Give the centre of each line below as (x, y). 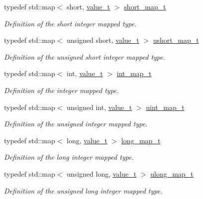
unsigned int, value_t (100, 107)
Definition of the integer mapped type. (61, 90)
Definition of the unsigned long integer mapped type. (83, 190)
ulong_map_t (172, 173)
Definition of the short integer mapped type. (70, 23)
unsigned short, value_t (103, 40)
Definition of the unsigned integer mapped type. (76, 124)
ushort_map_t (176, 40)
